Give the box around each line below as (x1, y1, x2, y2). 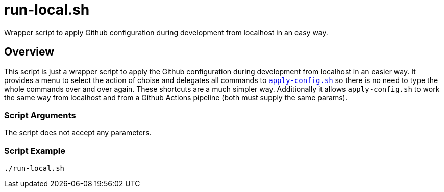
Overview (4, 45, 55, 59)
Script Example (4, 145, 65, 156)
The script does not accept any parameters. (4, 128, 152, 138)
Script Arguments (4, 109, 76, 120)
